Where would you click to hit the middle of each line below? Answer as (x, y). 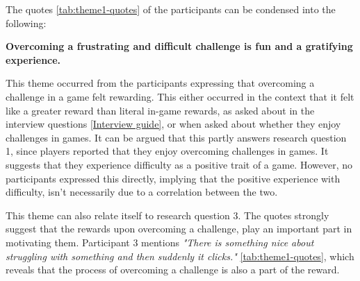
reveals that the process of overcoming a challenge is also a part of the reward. (173, 270)
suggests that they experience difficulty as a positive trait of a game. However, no (179, 164)
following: (26, 23)
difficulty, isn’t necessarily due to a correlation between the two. (142, 192)
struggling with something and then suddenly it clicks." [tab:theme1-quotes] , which (180, 256)
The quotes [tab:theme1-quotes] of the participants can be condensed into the (171, 9)
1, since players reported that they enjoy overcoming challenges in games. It (167, 151)
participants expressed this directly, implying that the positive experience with (173, 178)
